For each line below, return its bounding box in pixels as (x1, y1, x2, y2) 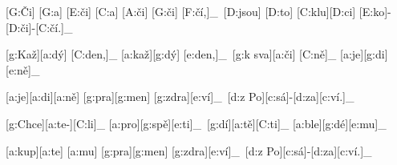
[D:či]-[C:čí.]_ (6, 18, 73, 35)
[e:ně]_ (6, 61, 40, 78)
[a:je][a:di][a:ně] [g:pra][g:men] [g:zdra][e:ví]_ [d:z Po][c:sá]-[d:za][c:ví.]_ (6, 88, 354, 105)
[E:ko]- (359, 3, 391, 19)
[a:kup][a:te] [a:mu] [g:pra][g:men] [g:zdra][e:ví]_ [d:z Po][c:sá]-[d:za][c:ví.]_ (6, 142, 372, 159)
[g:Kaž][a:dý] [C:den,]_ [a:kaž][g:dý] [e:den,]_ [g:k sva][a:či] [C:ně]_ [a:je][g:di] (6, 46, 388, 62)
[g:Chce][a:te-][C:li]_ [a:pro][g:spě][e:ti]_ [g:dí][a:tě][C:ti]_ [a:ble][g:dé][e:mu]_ (6, 115, 387, 131)
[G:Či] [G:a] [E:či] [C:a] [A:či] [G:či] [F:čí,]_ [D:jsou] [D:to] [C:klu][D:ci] (6, 3, 356, 19)
